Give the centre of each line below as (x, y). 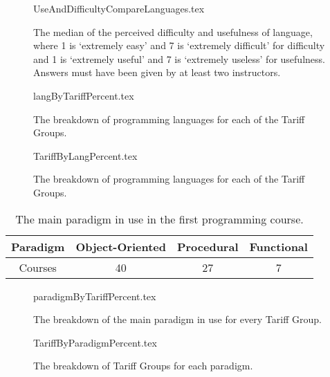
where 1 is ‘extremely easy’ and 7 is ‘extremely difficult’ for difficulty (179, 45)
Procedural (208, 246)
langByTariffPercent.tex (84, 95)
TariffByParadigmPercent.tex (95, 342)
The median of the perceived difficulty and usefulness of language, (173, 31)
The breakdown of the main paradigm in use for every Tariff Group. (177, 319)
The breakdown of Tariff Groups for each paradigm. (143, 366)
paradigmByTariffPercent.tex (95, 296)
